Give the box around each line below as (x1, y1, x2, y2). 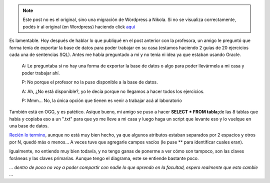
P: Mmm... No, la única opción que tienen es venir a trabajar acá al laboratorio (21, 97, 182, 103)
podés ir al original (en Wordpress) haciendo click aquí (22, 23, 135, 29)
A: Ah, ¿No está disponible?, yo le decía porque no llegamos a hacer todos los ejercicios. (21, 88, 204, 94)
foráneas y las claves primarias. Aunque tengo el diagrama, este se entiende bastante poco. (9, 155, 199, 161)
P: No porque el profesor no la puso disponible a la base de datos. (21, 79, 158, 85)
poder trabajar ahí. (21, 70, 60, 76)
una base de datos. (9, 123, 49, 129)
